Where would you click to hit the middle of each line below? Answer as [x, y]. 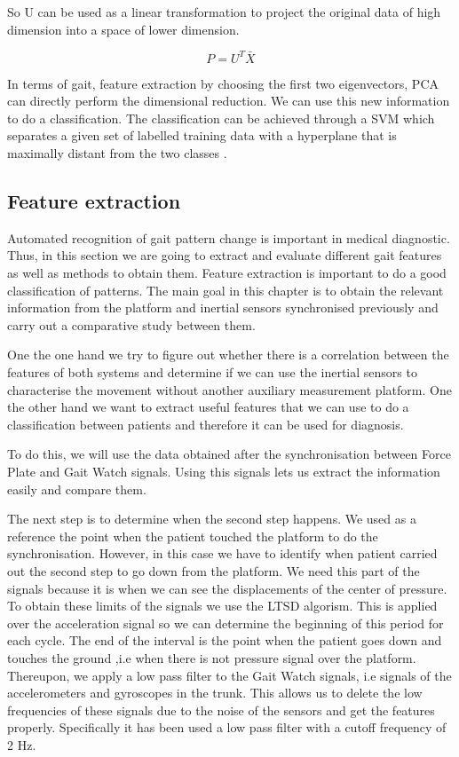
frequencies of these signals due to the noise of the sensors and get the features [221, 710]
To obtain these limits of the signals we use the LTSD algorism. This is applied [222, 606]
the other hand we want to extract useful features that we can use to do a [208, 407]
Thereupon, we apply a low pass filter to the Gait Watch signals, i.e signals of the [229, 675]
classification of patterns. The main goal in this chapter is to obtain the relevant [226, 290]
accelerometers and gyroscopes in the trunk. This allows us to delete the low [215, 693]
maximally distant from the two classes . [117, 153]
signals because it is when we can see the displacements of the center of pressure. [227, 588]
